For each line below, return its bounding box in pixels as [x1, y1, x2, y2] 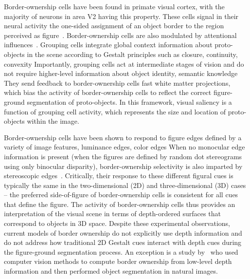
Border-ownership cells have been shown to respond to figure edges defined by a [4, 132, 242, 142]
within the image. [27, 116, 79, 126]
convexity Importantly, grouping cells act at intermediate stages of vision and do [4, 58, 244, 69]
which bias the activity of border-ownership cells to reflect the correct [4, 87, 212, 97]
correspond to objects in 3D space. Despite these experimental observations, [4, 218, 230, 228]
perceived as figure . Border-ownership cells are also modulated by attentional [4, 30, 237, 40]
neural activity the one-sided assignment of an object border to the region [4, 20, 224, 31]
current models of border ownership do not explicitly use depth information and [4, 227, 242, 238]
